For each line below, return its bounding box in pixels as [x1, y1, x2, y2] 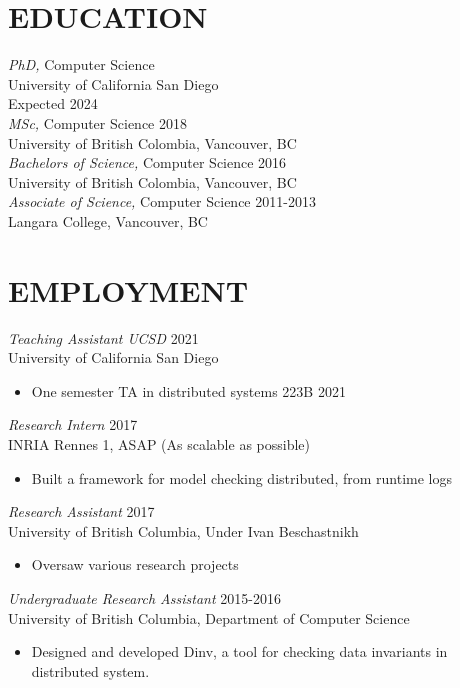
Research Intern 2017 [8, 414, 138, 435]
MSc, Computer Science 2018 [8, 112, 187, 133]
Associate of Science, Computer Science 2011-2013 [8, 191, 316, 212]
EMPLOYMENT [8, 269, 249, 310]
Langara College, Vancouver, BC [8, 210, 208, 231]
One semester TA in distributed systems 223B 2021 [31, 380, 346, 401]
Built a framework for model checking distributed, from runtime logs [31, 467, 453, 488]
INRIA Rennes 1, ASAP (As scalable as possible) [8, 433, 311, 454]
